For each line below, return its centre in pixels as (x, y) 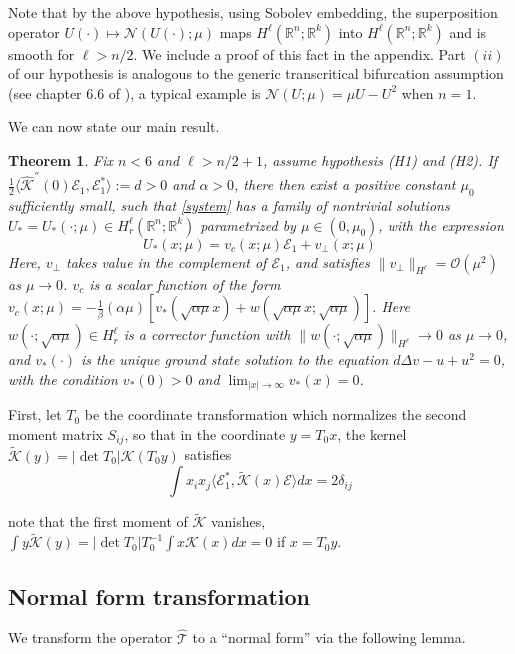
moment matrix (55, 433)
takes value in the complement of (166, 261)
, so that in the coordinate (205, 433)
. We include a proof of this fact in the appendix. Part (299, 53)
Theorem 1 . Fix (60, 159)
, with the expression (441, 224)
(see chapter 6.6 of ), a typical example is (134, 92)
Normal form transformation (159, 595)
